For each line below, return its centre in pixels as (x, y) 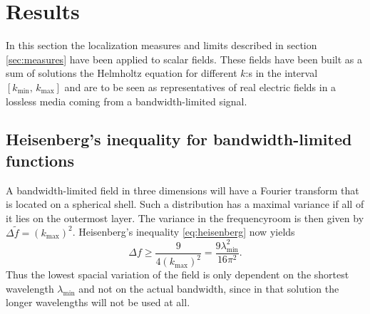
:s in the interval (282, 73)
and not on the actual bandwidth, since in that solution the (209, 288)
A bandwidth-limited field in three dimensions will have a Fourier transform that (183, 190)
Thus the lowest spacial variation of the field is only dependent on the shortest (178, 274)
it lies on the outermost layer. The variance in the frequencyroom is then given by (185, 218)
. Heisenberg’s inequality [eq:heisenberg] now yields (184, 232)
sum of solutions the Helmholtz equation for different (122, 73)
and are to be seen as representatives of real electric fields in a (200, 87)
